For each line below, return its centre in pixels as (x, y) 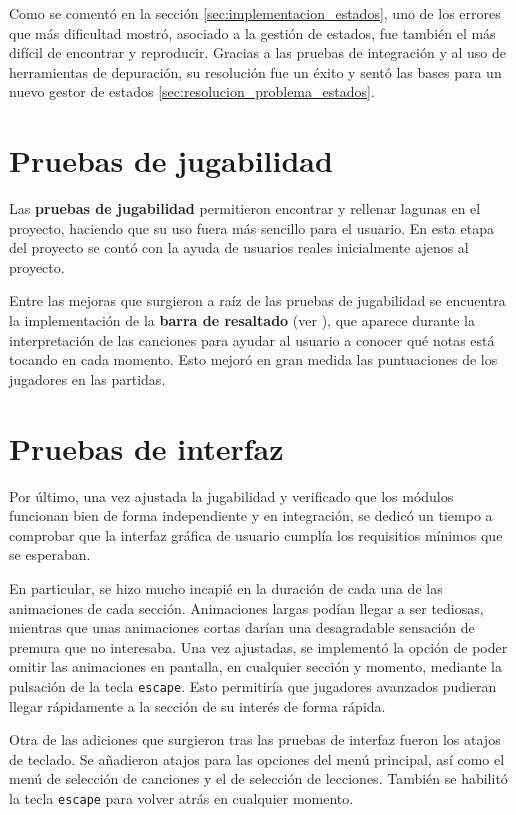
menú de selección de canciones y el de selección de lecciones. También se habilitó (258, 778)
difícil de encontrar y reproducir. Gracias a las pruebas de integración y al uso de (257, 52)
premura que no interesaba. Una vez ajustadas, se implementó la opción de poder (258, 646)
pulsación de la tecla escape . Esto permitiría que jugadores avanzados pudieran (253, 685)
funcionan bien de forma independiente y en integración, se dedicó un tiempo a (251, 515)
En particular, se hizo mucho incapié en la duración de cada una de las (226, 587)
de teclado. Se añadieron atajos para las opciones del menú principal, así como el (257, 758)
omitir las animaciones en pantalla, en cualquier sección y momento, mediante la (255, 666)
